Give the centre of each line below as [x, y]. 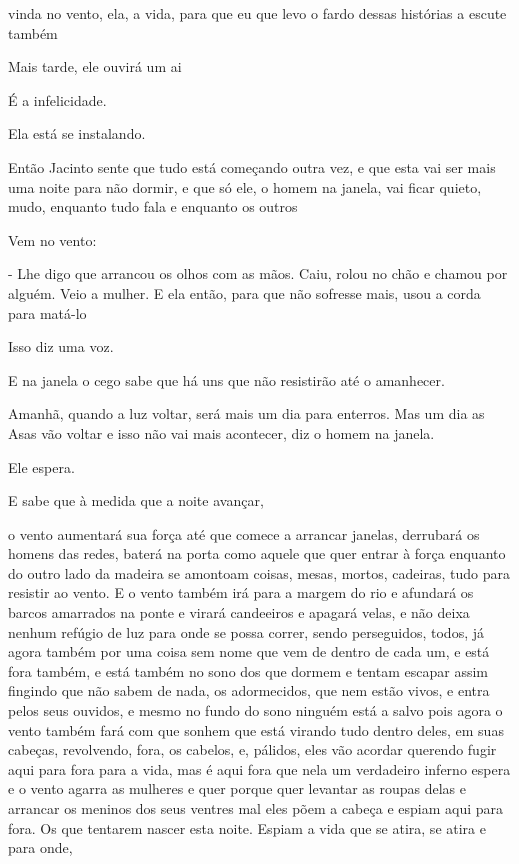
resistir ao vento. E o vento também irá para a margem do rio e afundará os [241, 592]
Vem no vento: [52, 239]
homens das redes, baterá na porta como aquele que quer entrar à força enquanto [257, 553]
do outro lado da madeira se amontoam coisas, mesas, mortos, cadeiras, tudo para [259, 572]
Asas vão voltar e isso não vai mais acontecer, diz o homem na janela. [221, 432]
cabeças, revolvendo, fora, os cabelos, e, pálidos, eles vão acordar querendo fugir [252, 749]
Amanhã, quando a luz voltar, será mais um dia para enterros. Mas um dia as [246, 413]
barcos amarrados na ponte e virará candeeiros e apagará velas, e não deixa [239, 612]
